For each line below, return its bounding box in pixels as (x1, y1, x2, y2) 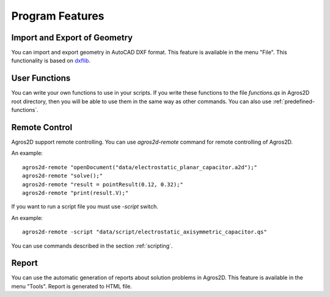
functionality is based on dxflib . (11, 57, 91, 64)
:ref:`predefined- (273, 98, 315, 105)
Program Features (11, 9, 105, 23)
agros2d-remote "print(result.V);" (22, 189, 129, 196)
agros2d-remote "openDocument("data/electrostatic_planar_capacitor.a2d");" (22, 164, 258, 170)
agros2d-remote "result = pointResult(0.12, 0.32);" (22, 181, 183, 188)
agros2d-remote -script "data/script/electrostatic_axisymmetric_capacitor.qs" (22, 229, 267, 235)
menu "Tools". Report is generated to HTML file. (11, 282, 133, 290)
